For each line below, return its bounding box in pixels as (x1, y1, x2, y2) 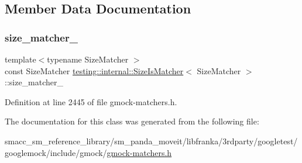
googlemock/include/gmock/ (5, 146, 107, 158)
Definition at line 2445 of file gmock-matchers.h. (5, 95, 177, 107)
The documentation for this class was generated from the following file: (5, 115, 259, 127)
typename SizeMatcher (47, 53, 129, 65)
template (5, 53, 36, 65)
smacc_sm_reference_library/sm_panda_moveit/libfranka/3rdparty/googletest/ (5, 134, 298, 147)
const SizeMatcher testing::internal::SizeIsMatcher (5, 64, 184, 77)
